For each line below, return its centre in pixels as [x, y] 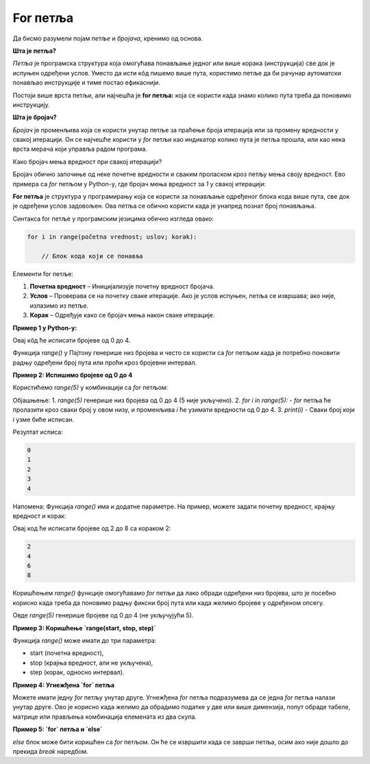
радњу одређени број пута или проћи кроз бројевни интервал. [104, 362]
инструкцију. [32, 104]
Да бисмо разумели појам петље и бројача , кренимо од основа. [108, 38]
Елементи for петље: [43, 273]
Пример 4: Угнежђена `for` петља [64, 685]
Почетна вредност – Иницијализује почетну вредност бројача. [122, 286]
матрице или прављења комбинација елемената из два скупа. [104, 717]
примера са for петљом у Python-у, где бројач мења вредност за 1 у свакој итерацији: [139, 184]
